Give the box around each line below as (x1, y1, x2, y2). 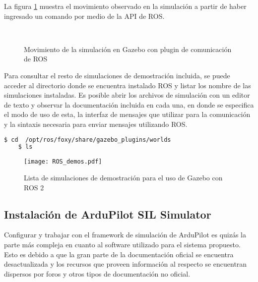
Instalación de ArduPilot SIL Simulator (4, 206, 211, 222)
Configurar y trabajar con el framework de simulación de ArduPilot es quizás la (4, 229, 246, 240)
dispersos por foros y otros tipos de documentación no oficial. (4, 268, 191, 279)
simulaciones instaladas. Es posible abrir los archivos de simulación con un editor (4, 90, 250, 100)
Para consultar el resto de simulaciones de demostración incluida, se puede (4, 70, 230, 80)
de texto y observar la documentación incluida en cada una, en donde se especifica (4, 99, 254, 110)
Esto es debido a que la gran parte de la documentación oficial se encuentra (4, 249, 234, 259)
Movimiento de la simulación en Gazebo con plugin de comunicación (24, 44, 232, 54)
